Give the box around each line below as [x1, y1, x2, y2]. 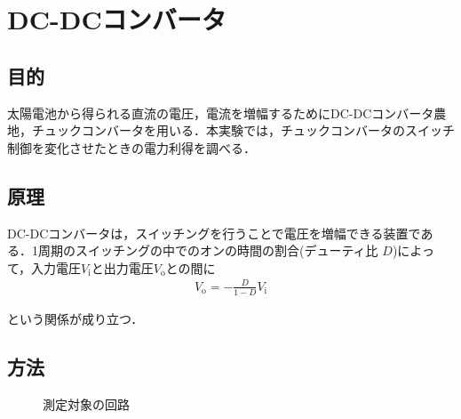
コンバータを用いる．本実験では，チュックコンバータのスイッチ [81, 121, 455, 140]
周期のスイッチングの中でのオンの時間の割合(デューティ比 [37, 241, 378, 260]
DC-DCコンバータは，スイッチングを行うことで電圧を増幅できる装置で [7, 223, 421, 242]
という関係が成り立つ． [7, 309, 144, 327]
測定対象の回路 [43, 394, 130, 413]
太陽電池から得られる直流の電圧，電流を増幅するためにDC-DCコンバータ [7, 103, 434, 122]
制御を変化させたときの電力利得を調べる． [7, 138, 256, 157]
